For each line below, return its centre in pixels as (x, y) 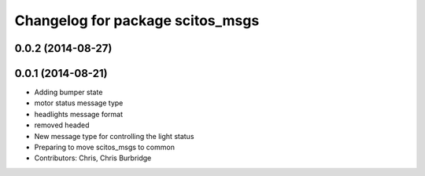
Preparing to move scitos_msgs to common (104, 147)
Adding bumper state (68, 92)
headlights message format (79, 114)
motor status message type (79, 103)
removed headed (62, 125)
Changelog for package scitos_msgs (137, 20)
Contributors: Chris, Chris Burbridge (93, 158)
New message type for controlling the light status (114, 136)
